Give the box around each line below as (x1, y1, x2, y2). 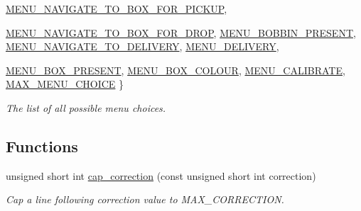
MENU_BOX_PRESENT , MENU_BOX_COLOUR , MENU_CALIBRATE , (6, 62, 345, 77)
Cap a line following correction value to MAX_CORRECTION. (6, 192, 284, 207)
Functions (6, 135, 78, 156)
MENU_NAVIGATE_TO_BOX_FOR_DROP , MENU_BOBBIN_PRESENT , (6, 25, 356, 40)
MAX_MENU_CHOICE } (6, 76, 124, 91)
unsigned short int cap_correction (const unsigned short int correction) (6, 168, 316, 183)
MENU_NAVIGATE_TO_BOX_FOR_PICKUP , (6, 1, 227, 16)
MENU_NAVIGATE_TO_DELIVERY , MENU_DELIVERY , (6, 39, 279, 54)
